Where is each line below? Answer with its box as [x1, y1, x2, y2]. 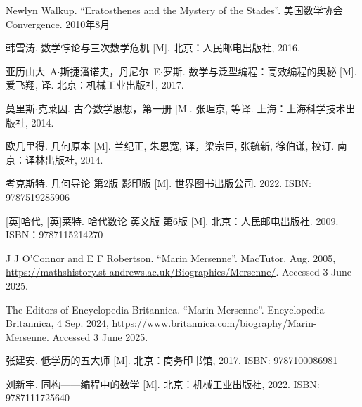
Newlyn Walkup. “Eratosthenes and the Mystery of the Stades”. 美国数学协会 [6, 3, 343, 17]
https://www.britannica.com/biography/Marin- [112, 316, 317, 330]
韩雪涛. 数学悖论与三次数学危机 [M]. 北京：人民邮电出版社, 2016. [6, 40, 300, 55]
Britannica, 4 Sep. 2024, [6, 316, 109, 330]
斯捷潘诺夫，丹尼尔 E [60, 63, 160, 78]
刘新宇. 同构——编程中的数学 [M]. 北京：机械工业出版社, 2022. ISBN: [6, 376, 320, 391]
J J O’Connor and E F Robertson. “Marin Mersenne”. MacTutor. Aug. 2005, [6, 250, 336, 265]
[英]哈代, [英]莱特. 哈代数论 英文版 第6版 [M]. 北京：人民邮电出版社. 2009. [6, 213, 339, 228]
